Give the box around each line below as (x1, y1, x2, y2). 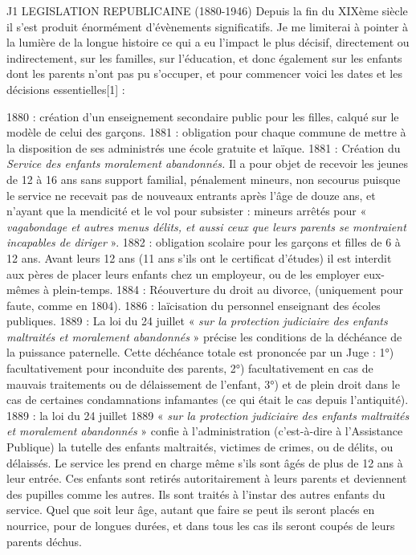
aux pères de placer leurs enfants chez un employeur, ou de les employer (6, 265, 361, 282)
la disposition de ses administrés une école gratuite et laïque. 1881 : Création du (6, 139, 401, 156)
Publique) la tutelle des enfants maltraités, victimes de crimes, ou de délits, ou (6, 439, 394, 455)
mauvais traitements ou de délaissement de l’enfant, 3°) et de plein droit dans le (6, 375, 400, 392)
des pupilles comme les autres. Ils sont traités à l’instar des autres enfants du (6, 485, 385, 502)
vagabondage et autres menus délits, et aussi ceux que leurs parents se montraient (6, 218, 406, 235)
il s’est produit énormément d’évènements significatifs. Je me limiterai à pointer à (6, 18, 409, 35)
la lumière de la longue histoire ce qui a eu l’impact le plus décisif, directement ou (6, 34, 410, 51)
